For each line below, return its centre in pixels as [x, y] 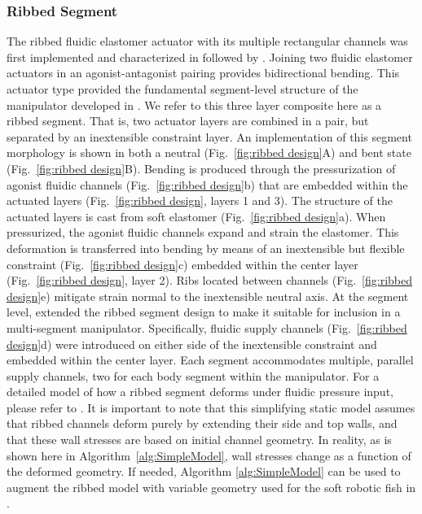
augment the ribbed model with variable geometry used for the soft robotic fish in [211, 487]
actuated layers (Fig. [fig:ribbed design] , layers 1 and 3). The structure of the [200, 200]
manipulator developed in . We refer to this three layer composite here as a [194, 105]
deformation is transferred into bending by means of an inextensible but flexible [206, 248]
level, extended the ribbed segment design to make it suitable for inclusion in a [204, 312]
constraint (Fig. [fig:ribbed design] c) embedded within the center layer [182, 264]
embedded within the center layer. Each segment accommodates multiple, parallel [210, 360]
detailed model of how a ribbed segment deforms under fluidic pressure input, [200, 392]
